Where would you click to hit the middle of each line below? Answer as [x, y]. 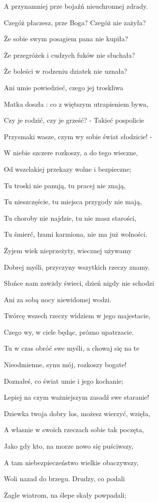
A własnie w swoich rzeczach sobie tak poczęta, [74, 430]
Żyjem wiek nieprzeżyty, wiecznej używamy [68, 250]
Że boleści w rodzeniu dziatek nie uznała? [66, 71]
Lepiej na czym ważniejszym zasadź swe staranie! [77, 397]
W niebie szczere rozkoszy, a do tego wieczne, [71, 153]
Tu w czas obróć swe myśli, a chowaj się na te [72, 348]
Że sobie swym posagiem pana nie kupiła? [66, 39]
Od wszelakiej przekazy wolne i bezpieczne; [68, 169]
